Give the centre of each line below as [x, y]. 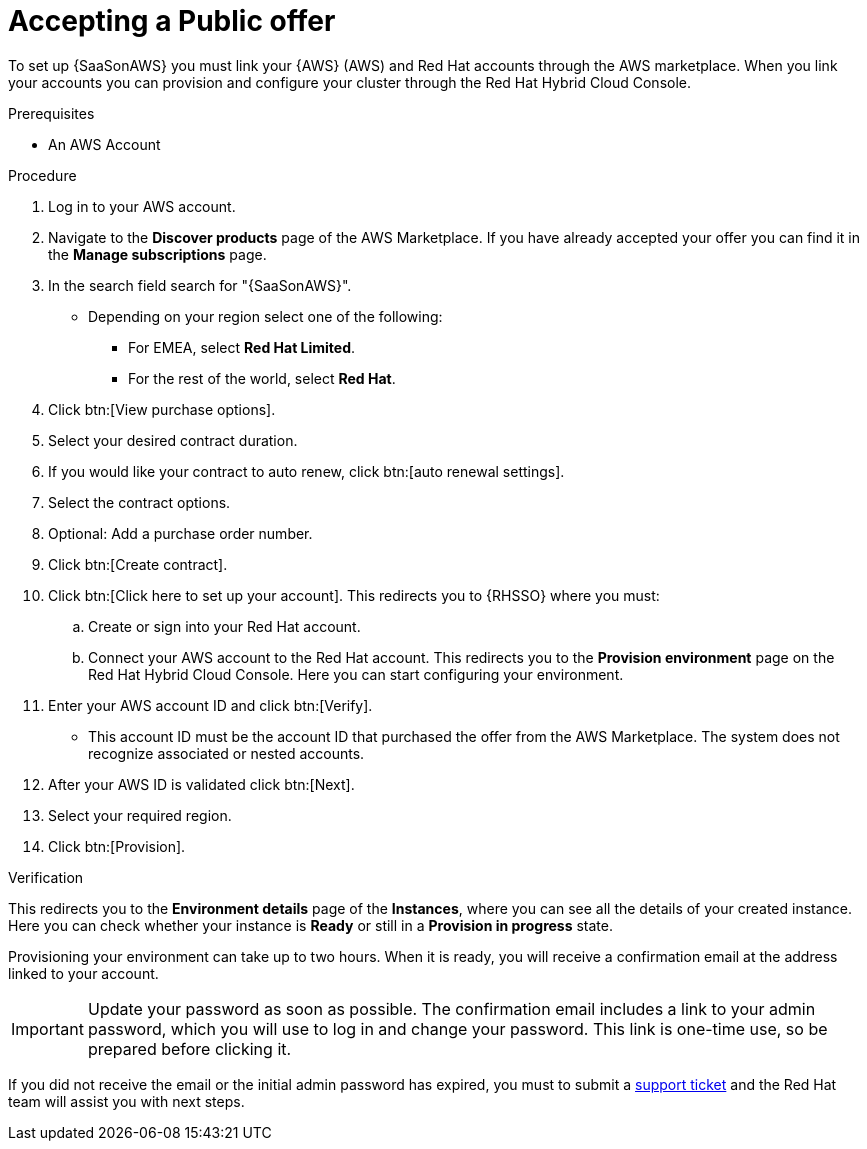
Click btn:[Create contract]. [138, 564]
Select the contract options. [139, 502]
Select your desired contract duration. [173, 440]
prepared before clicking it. [189, 1048]
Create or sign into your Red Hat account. [224, 626]
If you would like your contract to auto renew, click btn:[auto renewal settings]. [306, 471]
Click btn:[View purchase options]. [162, 409]
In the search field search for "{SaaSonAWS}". [200, 285]
